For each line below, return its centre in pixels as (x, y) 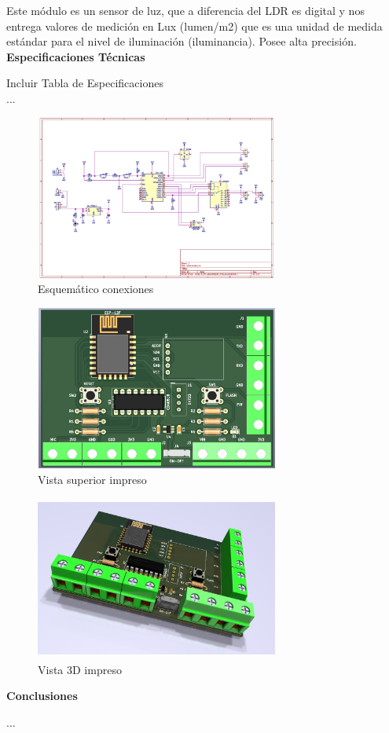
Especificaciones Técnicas (76, 56)
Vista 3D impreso (80, 669)
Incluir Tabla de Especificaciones (85, 83)
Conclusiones (42, 696)
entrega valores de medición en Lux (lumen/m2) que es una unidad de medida (194, 26)
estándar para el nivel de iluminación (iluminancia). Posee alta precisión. (182, 41)
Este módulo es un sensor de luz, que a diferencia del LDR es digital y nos (185, 10)
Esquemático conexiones (96, 289)
